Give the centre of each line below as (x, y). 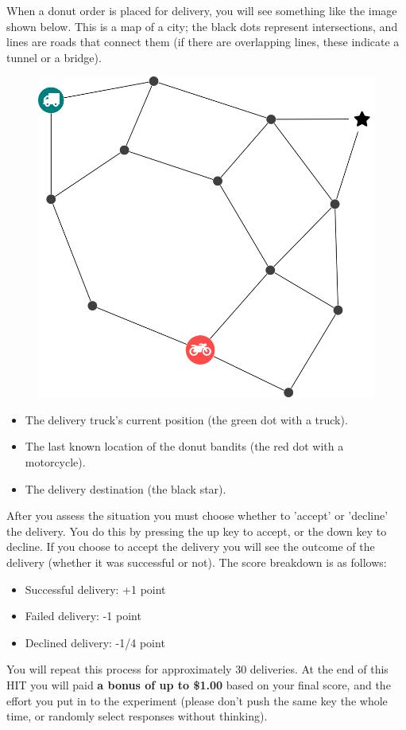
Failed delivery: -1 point (83, 616)
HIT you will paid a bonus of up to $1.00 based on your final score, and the (199, 684)
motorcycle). (55, 461)
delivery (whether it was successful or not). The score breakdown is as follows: (197, 562)
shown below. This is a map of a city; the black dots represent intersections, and (202, 26)
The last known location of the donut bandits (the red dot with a (184, 446)
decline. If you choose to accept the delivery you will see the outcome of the (191, 547)
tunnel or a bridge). (54, 57)
